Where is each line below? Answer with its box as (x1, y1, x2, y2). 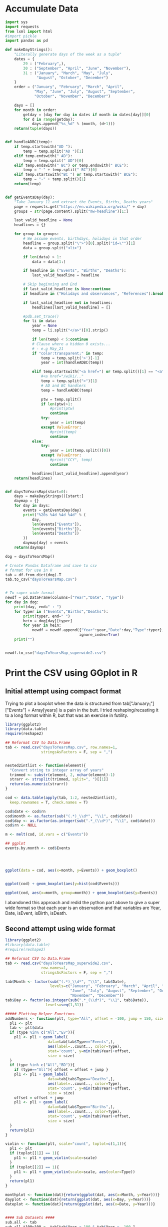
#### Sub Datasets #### (5, 1215, 55, 1220)
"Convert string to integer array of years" (9, 767, 104, 772)
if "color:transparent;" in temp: (31, 351, 104, 356)
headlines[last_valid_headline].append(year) (31, 471, 128, 476)
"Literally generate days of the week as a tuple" (14, 52, 122, 57)
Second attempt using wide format (5, 925, 116, 933)
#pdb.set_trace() (23, 314, 59, 319)
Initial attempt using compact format (5, 687, 121, 696)
